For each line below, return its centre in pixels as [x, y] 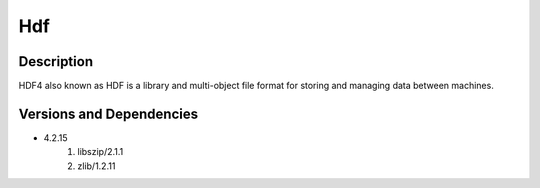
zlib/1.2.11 [96, 166]
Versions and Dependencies [108, 113]
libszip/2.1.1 [100, 152]
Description [56, 61]
